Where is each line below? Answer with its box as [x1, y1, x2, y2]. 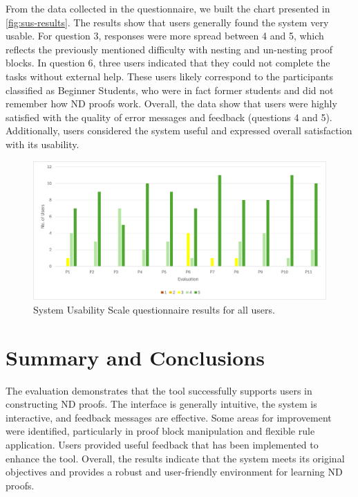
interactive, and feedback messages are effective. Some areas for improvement [6, 410, 332, 424]
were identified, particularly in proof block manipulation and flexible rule [6, 424, 315, 438]
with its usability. [6, 136, 79, 151]
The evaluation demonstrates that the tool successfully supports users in [6, 383, 312, 397]
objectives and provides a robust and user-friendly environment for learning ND [6, 464, 343, 479]
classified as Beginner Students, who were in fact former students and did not [6, 82, 334, 97]
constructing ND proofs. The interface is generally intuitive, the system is [6, 397, 317, 411]
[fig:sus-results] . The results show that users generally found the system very [6, 15, 329, 29]
